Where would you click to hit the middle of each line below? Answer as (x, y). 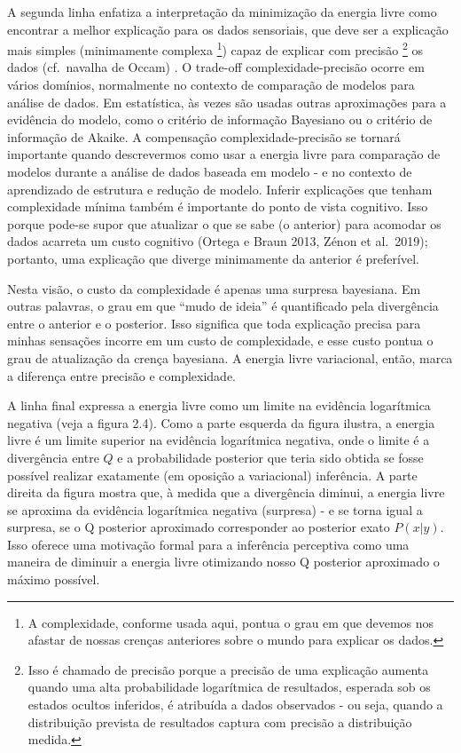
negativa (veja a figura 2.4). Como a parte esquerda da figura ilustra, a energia (221, 422)
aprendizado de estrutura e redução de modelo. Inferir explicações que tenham (220, 189)
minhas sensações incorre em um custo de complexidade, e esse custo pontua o (220, 341)
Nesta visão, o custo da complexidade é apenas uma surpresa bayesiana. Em (214, 288)
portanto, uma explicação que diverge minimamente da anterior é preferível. (213, 258)
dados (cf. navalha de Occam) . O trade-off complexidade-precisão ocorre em (216, 67)
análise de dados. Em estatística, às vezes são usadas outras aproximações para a (227, 102)
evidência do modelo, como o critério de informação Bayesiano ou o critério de (220, 119)
